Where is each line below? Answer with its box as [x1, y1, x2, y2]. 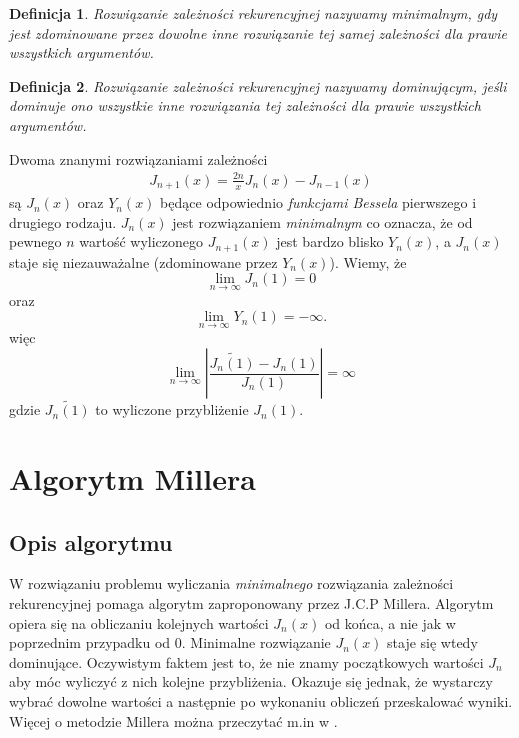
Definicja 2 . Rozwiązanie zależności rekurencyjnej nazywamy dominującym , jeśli [9, 75, 507, 96]
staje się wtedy [387, 632, 478, 653]
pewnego [9, 231, 62, 252]
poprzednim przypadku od [9, 632, 171, 653]
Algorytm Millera [9, 458, 256, 499]
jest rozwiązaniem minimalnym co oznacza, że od [172, 211, 473, 232]
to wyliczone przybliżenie [95, 399, 249, 420]
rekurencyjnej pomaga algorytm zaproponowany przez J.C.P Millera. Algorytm [9, 593, 494, 613]
